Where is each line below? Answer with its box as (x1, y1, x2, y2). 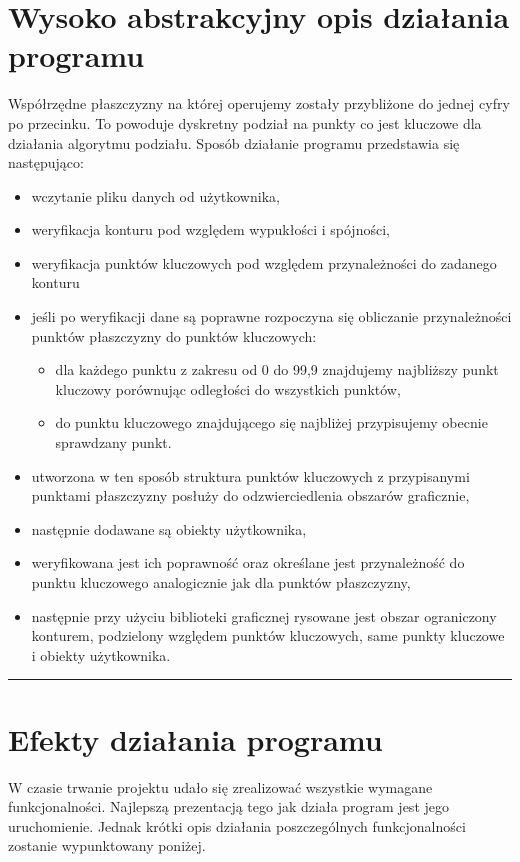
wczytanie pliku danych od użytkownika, (31, 185, 280, 206)
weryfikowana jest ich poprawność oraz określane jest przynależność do (31, 552, 465, 573)
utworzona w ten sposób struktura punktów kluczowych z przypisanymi (31, 465, 470, 486)
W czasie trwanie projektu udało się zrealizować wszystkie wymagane (8, 776, 433, 797)
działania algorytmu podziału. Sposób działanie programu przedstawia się (8, 132, 460, 153)
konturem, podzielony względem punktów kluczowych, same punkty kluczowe (31, 625, 505, 646)
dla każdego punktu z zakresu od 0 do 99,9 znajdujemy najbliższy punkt (55, 359, 499, 380)
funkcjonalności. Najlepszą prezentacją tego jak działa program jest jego (8, 796, 449, 817)
